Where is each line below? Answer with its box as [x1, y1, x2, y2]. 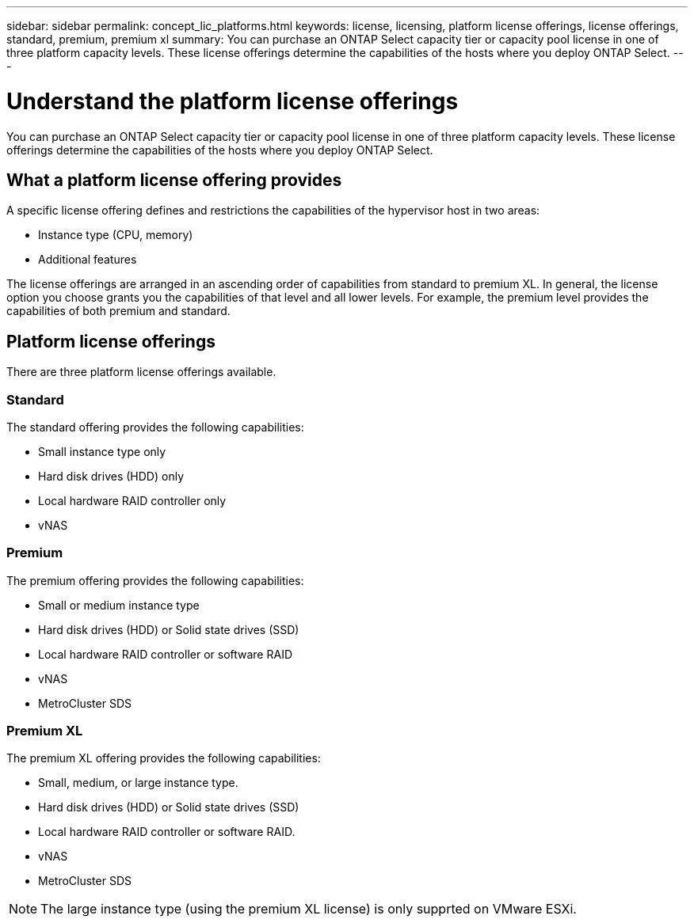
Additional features [38, 253, 137, 267]
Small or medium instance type [38, 598, 200, 612]
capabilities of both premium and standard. [6, 304, 231, 318]
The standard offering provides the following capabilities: [6, 420, 304, 434]
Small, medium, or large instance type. [38, 776, 238, 790]
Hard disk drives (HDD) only [38, 469, 184, 483]
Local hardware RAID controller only [38, 493, 227, 507]
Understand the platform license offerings [6, 87, 459, 115]
